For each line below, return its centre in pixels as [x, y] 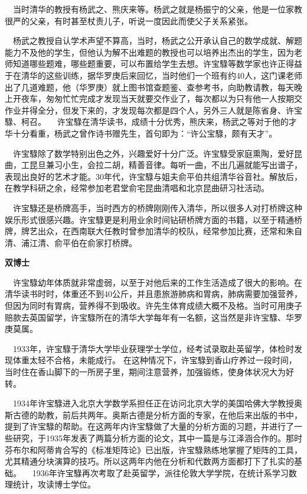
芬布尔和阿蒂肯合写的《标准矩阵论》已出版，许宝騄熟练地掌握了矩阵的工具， [153, 449]
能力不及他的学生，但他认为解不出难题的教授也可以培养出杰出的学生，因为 [149, 52]
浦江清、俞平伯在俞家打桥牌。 [79, 242]
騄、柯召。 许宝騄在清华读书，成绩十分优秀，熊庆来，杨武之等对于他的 [147, 122]
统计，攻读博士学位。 [54, 484]
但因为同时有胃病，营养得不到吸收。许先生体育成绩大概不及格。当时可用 [145, 306]
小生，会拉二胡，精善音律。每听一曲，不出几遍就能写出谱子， [182, 165]
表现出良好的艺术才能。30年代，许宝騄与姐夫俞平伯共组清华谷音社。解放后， [153, 176]
